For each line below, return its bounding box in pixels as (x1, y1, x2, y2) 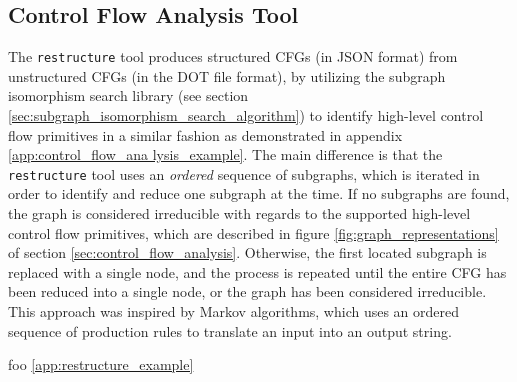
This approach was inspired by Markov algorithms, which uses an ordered (8, 301, 460, 322)
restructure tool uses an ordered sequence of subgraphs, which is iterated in (8, 163, 480, 184)
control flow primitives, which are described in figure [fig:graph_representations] (8, 222, 499, 243)
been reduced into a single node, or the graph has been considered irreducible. (8, 281, 487, 302)
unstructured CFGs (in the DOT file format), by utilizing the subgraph (8, 65, 446, 86)
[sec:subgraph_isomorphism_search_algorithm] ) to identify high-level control (8, 105, 484, 126)
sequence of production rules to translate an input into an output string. (8, 320, 452, 341)
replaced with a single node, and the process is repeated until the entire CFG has (8, 261, 507, 282)
